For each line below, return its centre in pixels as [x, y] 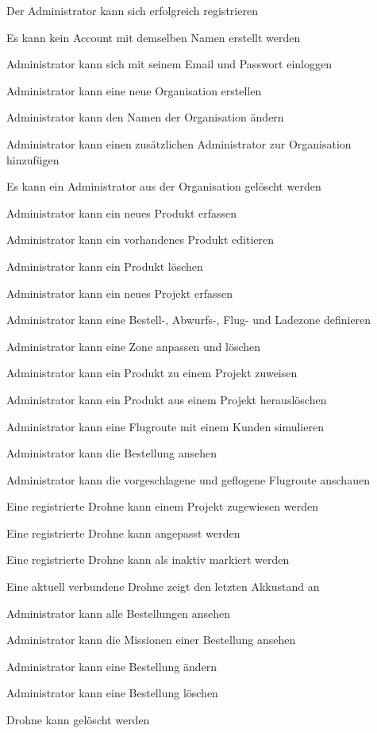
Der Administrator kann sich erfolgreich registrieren [132, 10]
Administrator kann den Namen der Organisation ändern [145, 117]
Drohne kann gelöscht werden [78, 720]
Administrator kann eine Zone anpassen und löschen [134, 346]
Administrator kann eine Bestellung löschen [112, 693]
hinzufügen [33, 159]
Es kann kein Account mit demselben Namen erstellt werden [154, 37]
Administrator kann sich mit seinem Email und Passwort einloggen [169, 64]
